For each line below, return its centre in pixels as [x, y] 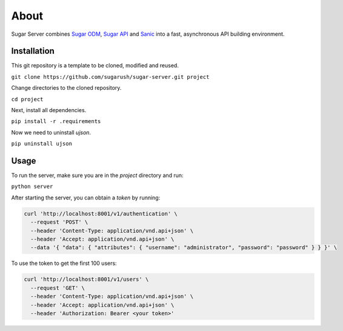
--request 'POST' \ [59, 222]
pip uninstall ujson [42, 144]
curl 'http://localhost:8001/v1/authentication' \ [101, 213]
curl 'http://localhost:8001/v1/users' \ [86, 279]
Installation [33, 51]
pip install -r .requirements [56, 122]
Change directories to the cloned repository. [66, 88]
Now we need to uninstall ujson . [51, 132]
